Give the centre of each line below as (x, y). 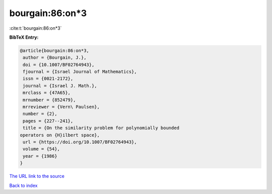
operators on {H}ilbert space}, (60, 135)
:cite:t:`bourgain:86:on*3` (36, 28)
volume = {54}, (42, 149)
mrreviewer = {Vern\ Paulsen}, (61, 107)
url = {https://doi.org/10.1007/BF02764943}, (80, 142)
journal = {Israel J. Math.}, (60, 86)
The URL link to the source (37, 176)
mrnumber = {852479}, (49, 100)
